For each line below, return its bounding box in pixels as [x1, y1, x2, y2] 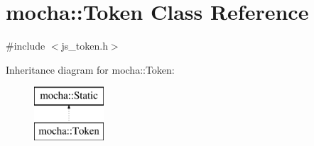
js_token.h [61, 38, 108, 53]
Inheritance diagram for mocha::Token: [6, 62, 175, 77]
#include [6, 38, 45, 53]
